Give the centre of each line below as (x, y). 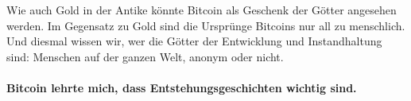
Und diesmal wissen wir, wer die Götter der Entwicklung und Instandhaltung (194, 41)
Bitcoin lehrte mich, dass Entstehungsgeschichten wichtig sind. (182, 87)
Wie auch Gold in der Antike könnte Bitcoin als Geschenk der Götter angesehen (202, 10)
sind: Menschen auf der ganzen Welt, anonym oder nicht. (145, 56)
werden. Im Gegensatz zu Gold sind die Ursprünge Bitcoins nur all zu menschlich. (206, 25)
